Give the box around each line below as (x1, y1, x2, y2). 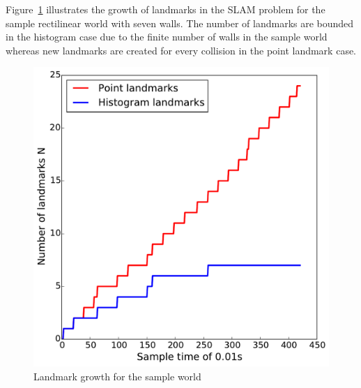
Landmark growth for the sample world (33, 368, 201, 383)
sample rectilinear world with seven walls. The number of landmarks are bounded (6, 15, 354, 30)
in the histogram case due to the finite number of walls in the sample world (6, 29, 328, 44)
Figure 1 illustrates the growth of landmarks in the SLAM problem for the (6, 2, 325, 16)
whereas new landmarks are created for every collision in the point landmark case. (6, 43, 357, 57)
